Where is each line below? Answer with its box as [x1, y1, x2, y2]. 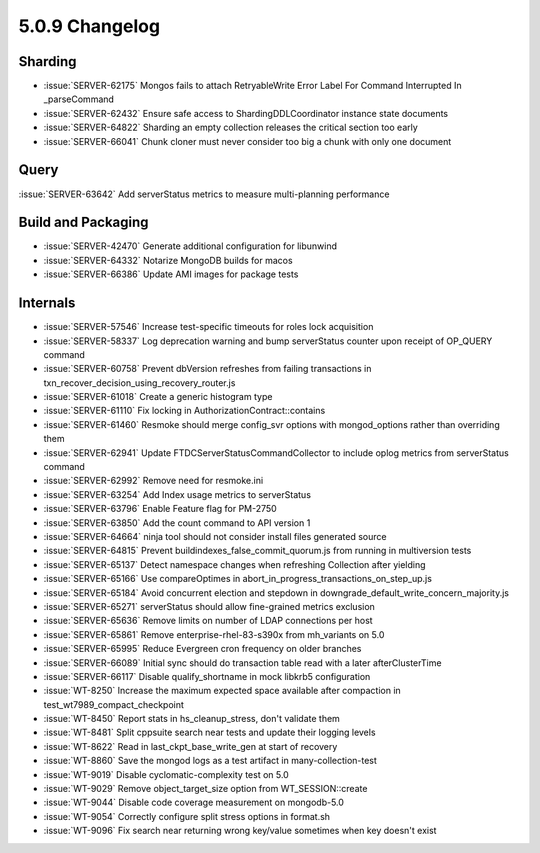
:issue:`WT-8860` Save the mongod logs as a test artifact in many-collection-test [43, 755, 377, 767]
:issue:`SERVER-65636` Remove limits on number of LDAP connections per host [43, 615, 374, 627]
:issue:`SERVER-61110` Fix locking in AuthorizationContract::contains [43, 405, 326, 417]
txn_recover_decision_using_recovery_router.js [43, 376, 236, 389]
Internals [18, 295, 76, 312]
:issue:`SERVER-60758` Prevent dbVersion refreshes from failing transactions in [43, 363, 372, 375]
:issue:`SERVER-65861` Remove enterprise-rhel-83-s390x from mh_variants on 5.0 [43, 628, 385, 640]
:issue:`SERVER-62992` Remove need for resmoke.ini [43, 475, 264, 487]
